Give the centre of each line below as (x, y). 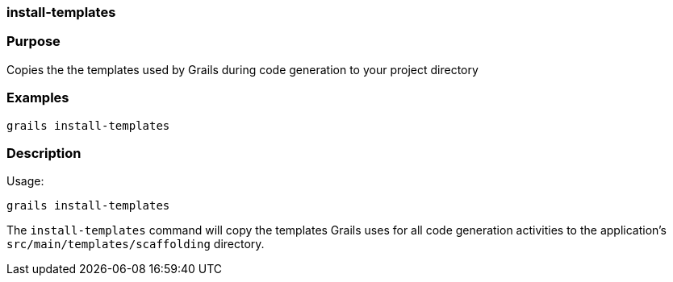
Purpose (33, 41)
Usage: (25, 181)
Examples (38, 98)
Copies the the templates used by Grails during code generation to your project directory (242, 69)
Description (44, 153)
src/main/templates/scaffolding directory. (136, 244)
